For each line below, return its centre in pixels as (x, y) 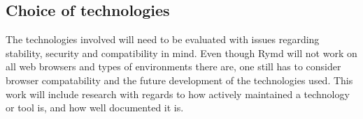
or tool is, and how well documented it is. (95, 108)
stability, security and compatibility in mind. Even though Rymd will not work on (181, 53)
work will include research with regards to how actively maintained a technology (178, 94)
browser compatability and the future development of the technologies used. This (179, 80)
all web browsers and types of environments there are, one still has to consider (173, 66)
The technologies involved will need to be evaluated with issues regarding (163, 39)
